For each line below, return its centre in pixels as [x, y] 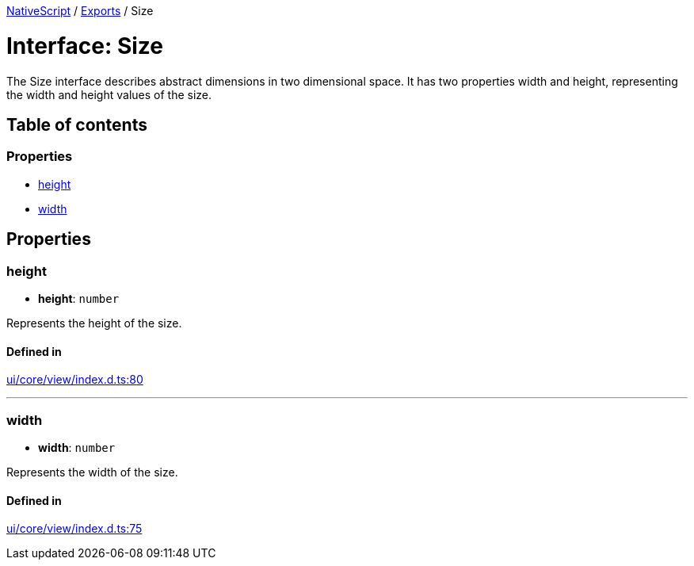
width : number [77, 447]
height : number [79, 298]
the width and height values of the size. [109, 94]
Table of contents [77, 124]
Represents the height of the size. [94, 323]
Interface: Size [85, 46]
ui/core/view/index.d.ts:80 [75, 380]
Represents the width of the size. [92, 472]
